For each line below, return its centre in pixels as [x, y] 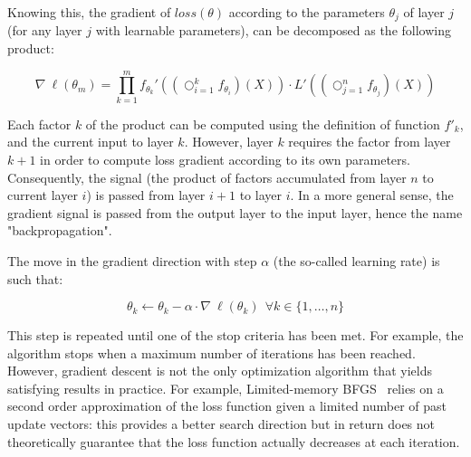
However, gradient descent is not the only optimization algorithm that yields [220, 371]
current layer [43, 195]
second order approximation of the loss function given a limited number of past [227, 406]
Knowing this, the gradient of [89, 12]
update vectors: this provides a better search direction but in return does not [221, 424]
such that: [35, 278]
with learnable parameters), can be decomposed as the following [273, 30]
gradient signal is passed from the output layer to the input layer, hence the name [235, 212]
